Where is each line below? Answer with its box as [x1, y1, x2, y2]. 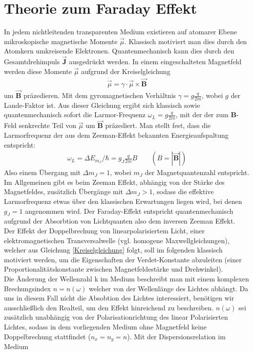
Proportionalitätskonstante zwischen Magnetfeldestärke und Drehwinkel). [4, 264, 223, 274]
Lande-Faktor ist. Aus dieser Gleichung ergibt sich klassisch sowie [4, 100, 200, 110]
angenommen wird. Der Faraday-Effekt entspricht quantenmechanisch [25, 205, 233, 216]
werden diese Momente [4, 66, 72, 76]
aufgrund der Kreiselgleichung [81, 66, 170, 76]
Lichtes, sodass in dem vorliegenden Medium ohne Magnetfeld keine [4, 321, 207, 331]
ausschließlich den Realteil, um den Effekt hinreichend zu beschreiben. [4, 302, 214, 312]
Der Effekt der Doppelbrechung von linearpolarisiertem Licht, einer [4, 226, 205, 236]
